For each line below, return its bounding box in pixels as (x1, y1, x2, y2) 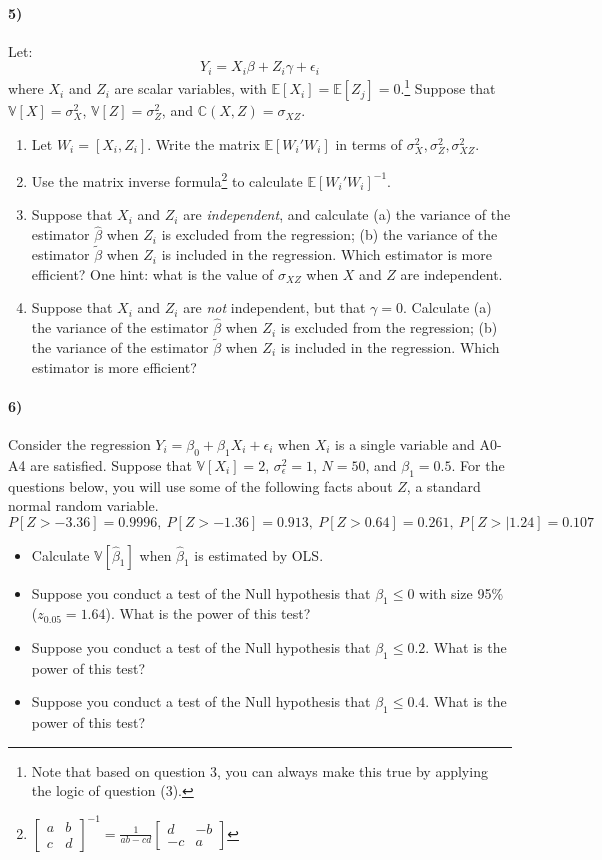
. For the (451, 454, 505, 475)
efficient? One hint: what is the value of (31, 263, 274, 284)
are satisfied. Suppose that (30, 454, 192, 475)
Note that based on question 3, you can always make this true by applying (31, 760, 488, 781)
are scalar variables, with (114, 78, 267, 99)
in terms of (335, 133, 403, 154)
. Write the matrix (147, 133, 260, 154)
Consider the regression (8, 433, 151, 454)
